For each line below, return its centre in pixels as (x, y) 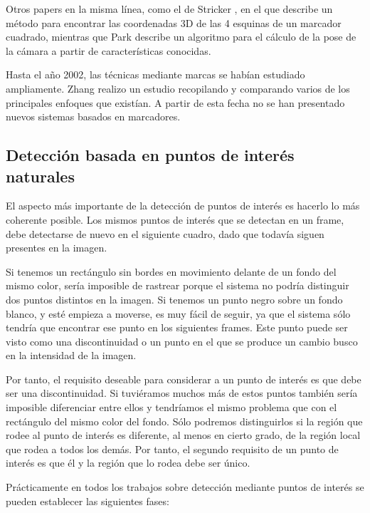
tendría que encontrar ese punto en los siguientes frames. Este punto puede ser (177, 327)
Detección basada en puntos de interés (150, 155)
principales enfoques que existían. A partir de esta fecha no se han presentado (175, 102)
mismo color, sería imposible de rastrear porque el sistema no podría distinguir (178, 285)
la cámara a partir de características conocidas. (109, 50)
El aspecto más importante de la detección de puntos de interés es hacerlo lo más (183, 206)
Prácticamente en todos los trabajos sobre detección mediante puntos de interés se (185, 487)
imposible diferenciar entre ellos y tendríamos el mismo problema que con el (171, 407)
